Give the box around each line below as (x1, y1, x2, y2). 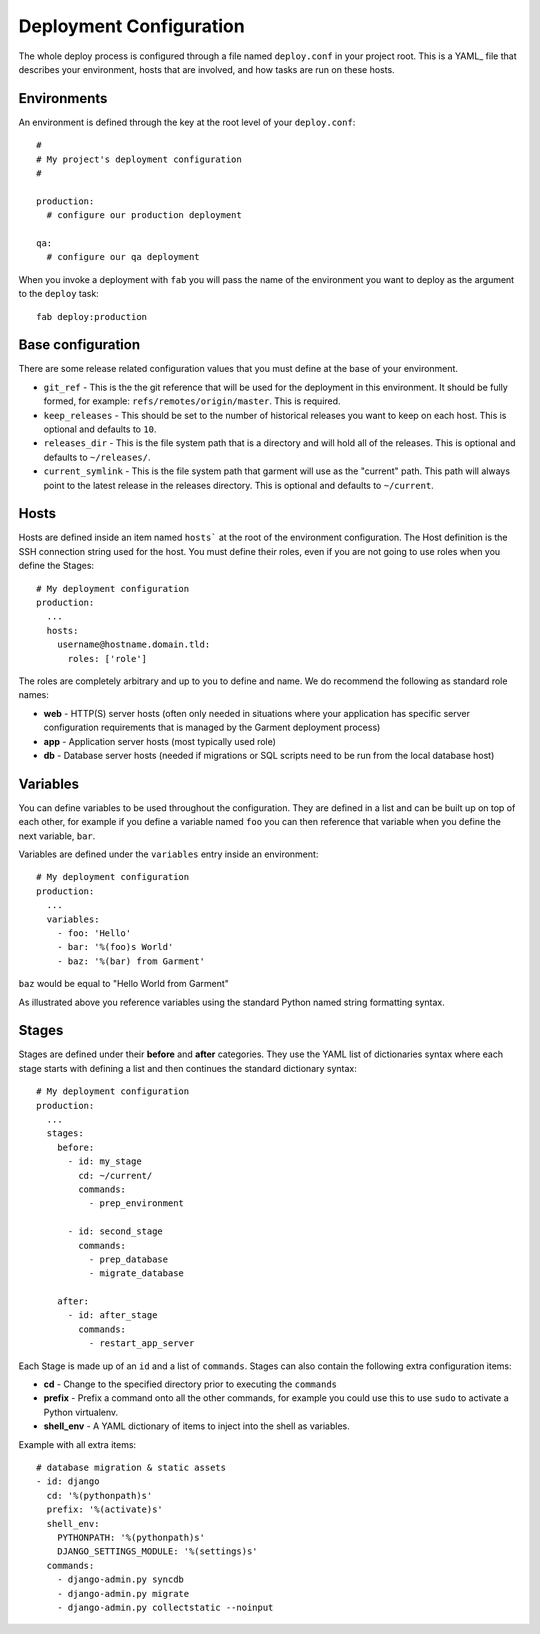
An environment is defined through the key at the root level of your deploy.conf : (18, 116, 356, 128)
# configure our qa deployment (46, 251, 200, 263)
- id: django (36, 1476, 100, 1487)
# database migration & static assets (36, 1461, 227, 1473)
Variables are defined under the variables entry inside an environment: (18, 848, 319, 860)
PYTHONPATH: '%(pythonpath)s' (56, 1531, 205, 1543)
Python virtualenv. (43, 1406, 119, 1418)
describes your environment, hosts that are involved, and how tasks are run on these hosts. (18, 63, 395, 75)
